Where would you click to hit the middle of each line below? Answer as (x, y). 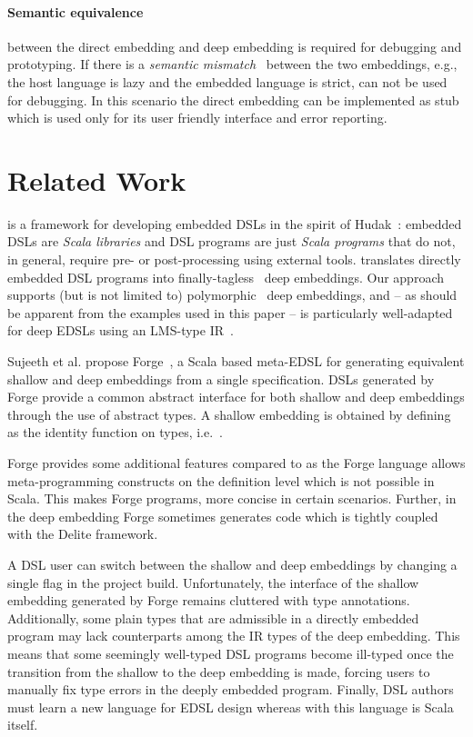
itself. (23, 725)
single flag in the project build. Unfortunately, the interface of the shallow (213, 582)
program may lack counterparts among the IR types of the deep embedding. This (234, 636)
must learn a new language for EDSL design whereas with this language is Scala (231, 707)
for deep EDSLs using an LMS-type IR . (121, 330)
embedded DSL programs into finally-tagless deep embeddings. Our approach (226, 277)
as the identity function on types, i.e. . (116, 432)
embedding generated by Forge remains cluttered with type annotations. (209, 600)
